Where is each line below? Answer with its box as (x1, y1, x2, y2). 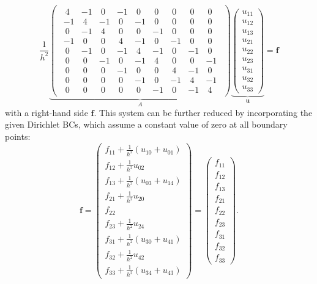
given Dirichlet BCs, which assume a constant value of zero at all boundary (5, 118, 288, 131)
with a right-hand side (5, 106, 88, 118)
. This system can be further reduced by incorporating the (94, 106, 313, 118)
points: (5, 130, 31, 142)
